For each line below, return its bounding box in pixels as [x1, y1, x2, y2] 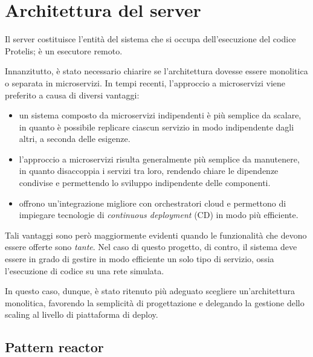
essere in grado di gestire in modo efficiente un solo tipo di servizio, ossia [5, 252, 274, 265]
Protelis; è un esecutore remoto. [5, 44, 123, 57]
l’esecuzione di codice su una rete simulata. [5, 264, 164, 277]
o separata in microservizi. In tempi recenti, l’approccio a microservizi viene [5, 76, 286, 89]
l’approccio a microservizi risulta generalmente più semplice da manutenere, [19, 152, 300, 165]
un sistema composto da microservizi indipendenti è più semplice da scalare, [19, 109, 302, 121]
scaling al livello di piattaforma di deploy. [5, 308, 158, 321]
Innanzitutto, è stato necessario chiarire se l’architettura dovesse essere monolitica [5, 65, 308, 77]
